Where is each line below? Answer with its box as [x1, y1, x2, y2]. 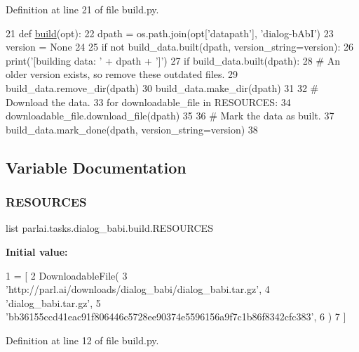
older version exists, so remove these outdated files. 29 [6, 67, 238, 82]
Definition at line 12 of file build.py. [6, 332, 159, 347]
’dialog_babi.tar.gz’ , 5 [6, 295, 101, 310]
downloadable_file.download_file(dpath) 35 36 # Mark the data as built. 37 [6, 108, 334, 123]
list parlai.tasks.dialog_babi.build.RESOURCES [6, 221, 213, 235]
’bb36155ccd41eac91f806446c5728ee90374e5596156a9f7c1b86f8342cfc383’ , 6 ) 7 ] [6, 309, 346, 324]
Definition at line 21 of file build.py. [6, 2, 159, 16]
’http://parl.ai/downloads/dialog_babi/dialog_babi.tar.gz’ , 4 [6, 282, 270, 296]
